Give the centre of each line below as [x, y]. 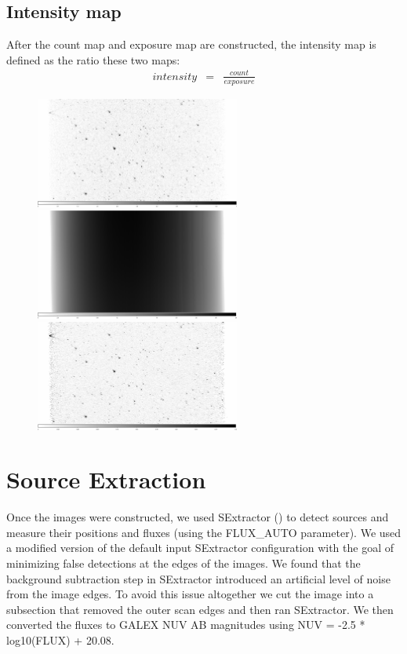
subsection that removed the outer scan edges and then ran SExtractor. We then [200, 609]
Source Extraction [106, 479]
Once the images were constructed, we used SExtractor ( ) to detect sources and [198, 517]
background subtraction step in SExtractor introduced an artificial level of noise [198, 578]
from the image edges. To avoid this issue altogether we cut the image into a [190, 594]
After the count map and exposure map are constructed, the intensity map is [191, 44]
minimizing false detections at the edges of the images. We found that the [184, 563]
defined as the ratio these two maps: [93, 59]
